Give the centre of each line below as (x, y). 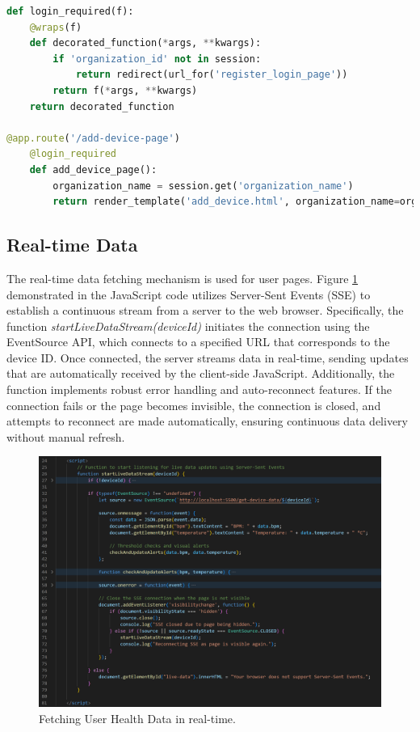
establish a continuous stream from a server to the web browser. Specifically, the (205, 310)
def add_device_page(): (93, 169)
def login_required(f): (70, 11)
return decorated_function (102, 106)
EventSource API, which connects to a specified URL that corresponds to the (198, 342)
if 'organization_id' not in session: (157, 59)
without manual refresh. (66, 436)
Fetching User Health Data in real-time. (137, 718)
